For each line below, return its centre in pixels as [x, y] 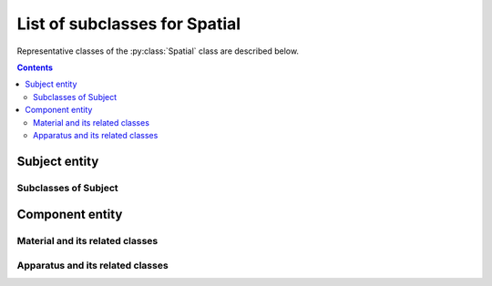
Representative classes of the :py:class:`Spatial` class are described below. [158, 51]
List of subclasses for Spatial [129, 24]
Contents [35, 67]
